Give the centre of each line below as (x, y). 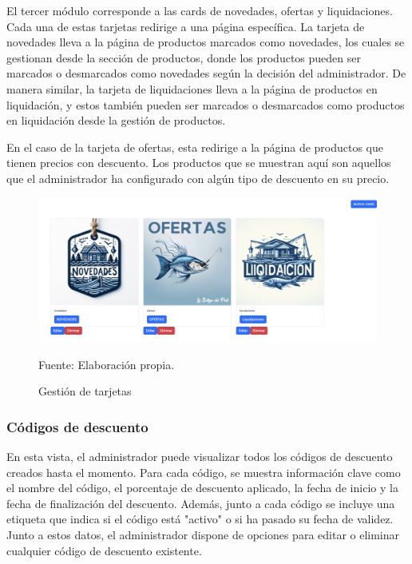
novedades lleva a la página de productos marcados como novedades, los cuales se (206, 42)
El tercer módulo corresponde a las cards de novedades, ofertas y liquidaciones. (200, 10)
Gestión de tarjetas (85, 391)
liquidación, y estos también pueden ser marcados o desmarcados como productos (206, 104)
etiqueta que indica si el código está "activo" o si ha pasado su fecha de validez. (200, 519)
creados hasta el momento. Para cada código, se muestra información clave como (204, 472)
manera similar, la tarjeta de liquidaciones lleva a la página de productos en (192, 88)
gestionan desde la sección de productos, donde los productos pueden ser (184, 57)
